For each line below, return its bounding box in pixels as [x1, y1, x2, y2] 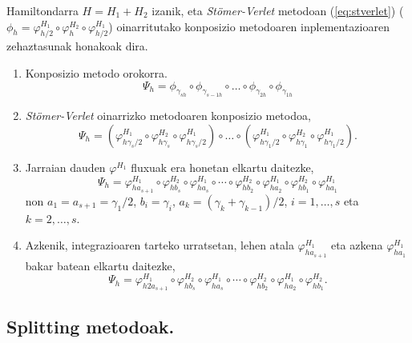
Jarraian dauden [25, 158, 106, 175]
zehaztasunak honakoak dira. [6, 38, 148, 54]
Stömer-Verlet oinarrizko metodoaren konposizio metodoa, [25, 107, 311, 124]
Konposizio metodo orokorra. [25, 64, 168, 81]
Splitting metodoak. [6, 313, 175, 338]
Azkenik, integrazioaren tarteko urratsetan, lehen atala [25, 237, 294, 253]
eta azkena [330, 237, 383, 253]
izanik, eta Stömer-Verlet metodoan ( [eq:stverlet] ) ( [151, 2, 404, 18]
